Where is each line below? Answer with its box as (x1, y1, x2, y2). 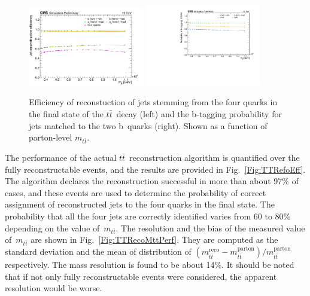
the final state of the (29, 108, 104, 120)
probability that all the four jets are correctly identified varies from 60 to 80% (5, 209, 291, 222)
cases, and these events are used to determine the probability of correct (5, 186, 266, 199)
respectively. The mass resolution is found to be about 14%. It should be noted (5, 258, 294, 271)
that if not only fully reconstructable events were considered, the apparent (5, 270, 277, 282)
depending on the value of (5, 221, 100, 234)
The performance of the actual (5, 151, 117, 163)
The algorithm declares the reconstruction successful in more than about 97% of (5, 175, 299, 187)
